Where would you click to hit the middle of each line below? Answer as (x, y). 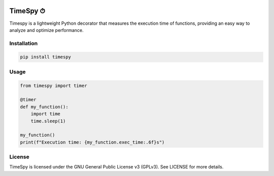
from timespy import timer (54, 85)
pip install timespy (45, 57)
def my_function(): (44, 107)
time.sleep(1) (48, 121)
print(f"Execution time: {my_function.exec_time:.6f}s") (92, 142)
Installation (24, 43)
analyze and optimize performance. (46, 30)
